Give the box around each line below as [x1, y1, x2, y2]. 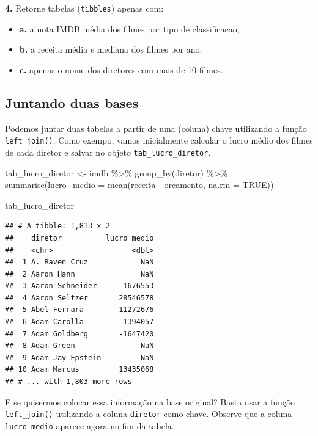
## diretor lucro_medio [5, 233, 154, 242]
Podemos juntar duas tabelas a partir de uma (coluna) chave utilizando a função [5, 122, 307, 134]
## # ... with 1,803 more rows [5, 377, 132, 387]
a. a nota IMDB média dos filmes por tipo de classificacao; [19, 22, 240, 35]
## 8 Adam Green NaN [5, 341, 154, 351]
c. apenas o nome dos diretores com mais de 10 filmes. [19, 63, 223, 76]
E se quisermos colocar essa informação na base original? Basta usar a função [5, 395, 295, 408]
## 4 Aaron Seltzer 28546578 [5, 293, 154, 302]
